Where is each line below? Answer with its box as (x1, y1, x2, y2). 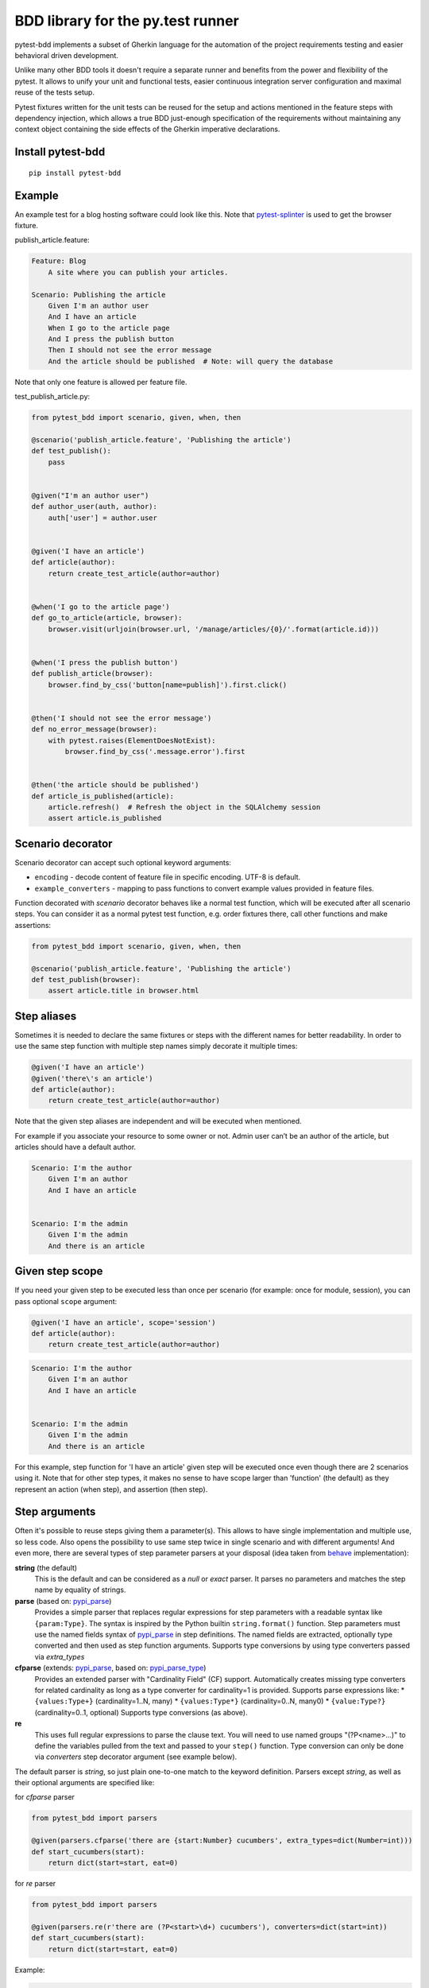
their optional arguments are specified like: (14, 1778, 155, 1788)
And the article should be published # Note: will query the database (48, 356, 334, 366)
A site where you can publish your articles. (48, 267, 229, 277)
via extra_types (34, 1652, 85, 1661)
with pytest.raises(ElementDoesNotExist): (48, 736, 216, 745)
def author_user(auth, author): (31, 502, 158, 511)
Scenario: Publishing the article (31, 290, 166, 299)
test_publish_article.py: (14, 392, 91, 402)
